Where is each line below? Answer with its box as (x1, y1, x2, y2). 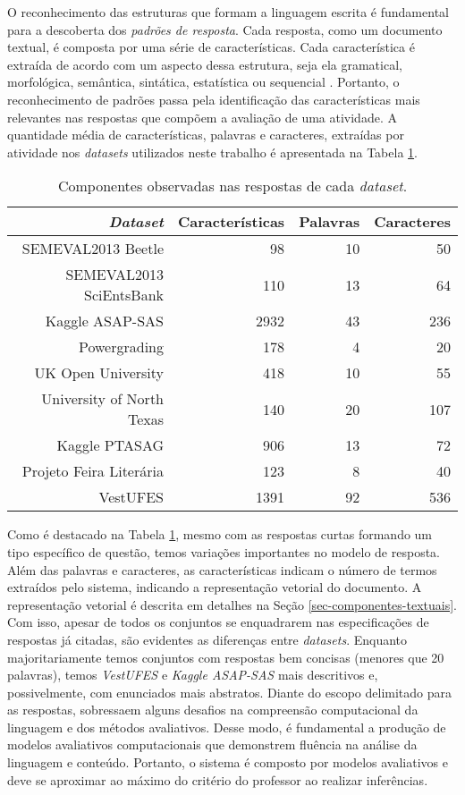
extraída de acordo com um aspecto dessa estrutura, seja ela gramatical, (7, 55, 402, 73)
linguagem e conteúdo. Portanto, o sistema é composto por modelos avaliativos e (7, 753, 448, 772)
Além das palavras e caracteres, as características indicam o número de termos (7, 560, 437, 579)
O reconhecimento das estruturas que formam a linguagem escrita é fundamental (7, 3, 449, 21)
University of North (41, 388, 164, 410)
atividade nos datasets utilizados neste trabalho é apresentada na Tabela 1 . (7, 142, 418, 161)
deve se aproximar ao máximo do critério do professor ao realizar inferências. (7, 770, 428, 789)
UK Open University (34, 362, 164, 384)
